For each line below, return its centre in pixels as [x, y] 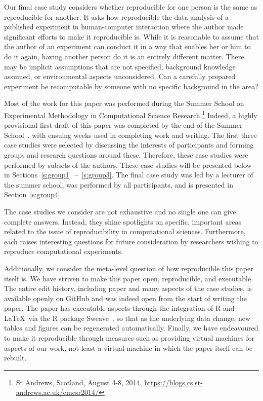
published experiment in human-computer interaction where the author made [124, 27]
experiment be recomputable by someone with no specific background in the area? [131, 86]
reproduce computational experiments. [64, 251]
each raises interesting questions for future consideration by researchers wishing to [131, 241]
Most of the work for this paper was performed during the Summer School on [124, 103]
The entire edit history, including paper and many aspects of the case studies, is [128, 288]
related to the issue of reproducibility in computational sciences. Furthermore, [125, 231]
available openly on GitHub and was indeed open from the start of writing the [125, 298]
